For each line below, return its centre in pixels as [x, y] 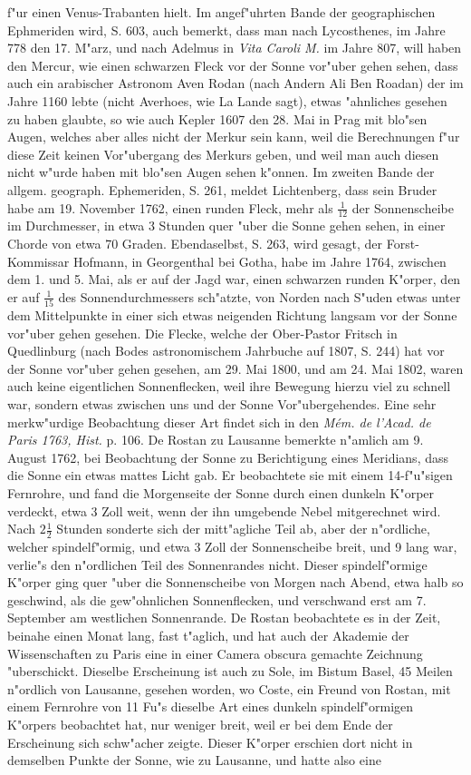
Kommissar [38, 261]
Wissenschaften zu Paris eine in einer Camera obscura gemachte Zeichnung [215, 653]
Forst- [403, 243]
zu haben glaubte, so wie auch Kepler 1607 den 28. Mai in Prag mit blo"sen [217, 118]
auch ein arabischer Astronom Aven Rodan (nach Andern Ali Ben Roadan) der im [235, 83]
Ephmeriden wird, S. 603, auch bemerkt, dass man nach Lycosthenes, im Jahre [226, 29]
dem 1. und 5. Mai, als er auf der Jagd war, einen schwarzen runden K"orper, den [234, 279]
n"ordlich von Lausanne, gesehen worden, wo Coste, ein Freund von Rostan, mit [229, 688]
